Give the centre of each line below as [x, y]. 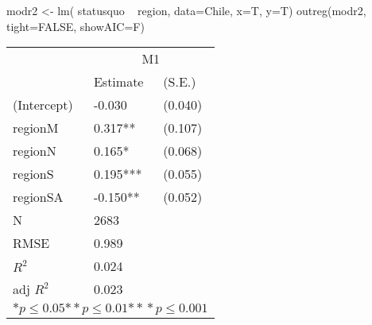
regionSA [38, 197]
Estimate [118, 82]
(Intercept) [43, 105]
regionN [35, 151]
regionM [36, 128]
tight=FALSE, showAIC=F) [76, 26]
